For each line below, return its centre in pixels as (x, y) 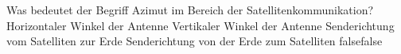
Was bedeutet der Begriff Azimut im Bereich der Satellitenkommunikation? (190, 10)
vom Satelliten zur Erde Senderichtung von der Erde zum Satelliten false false (195, 41)
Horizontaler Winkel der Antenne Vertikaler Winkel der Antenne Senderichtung (200, 25)
